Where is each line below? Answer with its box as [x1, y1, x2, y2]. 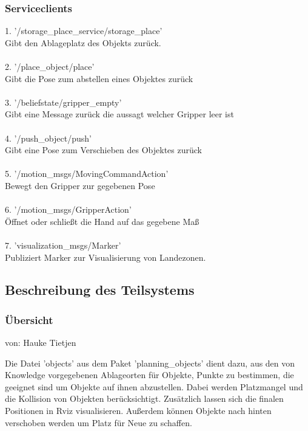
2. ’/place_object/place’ [5, 60, 95, 72]
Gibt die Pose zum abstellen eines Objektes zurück [5, 72, 193, 84]
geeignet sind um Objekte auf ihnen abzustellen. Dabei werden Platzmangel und [5, 380, 303, 393]
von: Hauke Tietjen [5, 336, 76, 349]
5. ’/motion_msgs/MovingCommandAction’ [5, 167, 169, 180]
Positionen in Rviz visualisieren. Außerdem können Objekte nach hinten [5, 404, 272, 417]
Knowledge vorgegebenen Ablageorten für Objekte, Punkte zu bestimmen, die [5, 368, 294, 381]
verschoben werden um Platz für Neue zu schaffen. [5, 416, 192, 429]
